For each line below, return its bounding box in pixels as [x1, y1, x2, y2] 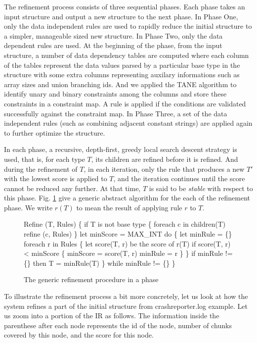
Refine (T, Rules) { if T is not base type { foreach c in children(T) [24, 219, 226, 229]
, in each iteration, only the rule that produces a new [84, 163, 245, 174]
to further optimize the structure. [4, 127, 105, 138]
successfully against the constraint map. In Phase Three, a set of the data [4, 108, 227, 118]
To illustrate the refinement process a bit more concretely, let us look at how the [4, 291, 248, 301]
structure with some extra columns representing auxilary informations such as [4, 69, 240, 80]
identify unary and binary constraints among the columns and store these [4, 89, 227, 99]
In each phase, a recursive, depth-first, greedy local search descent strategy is [4, 144, 237, 154]
